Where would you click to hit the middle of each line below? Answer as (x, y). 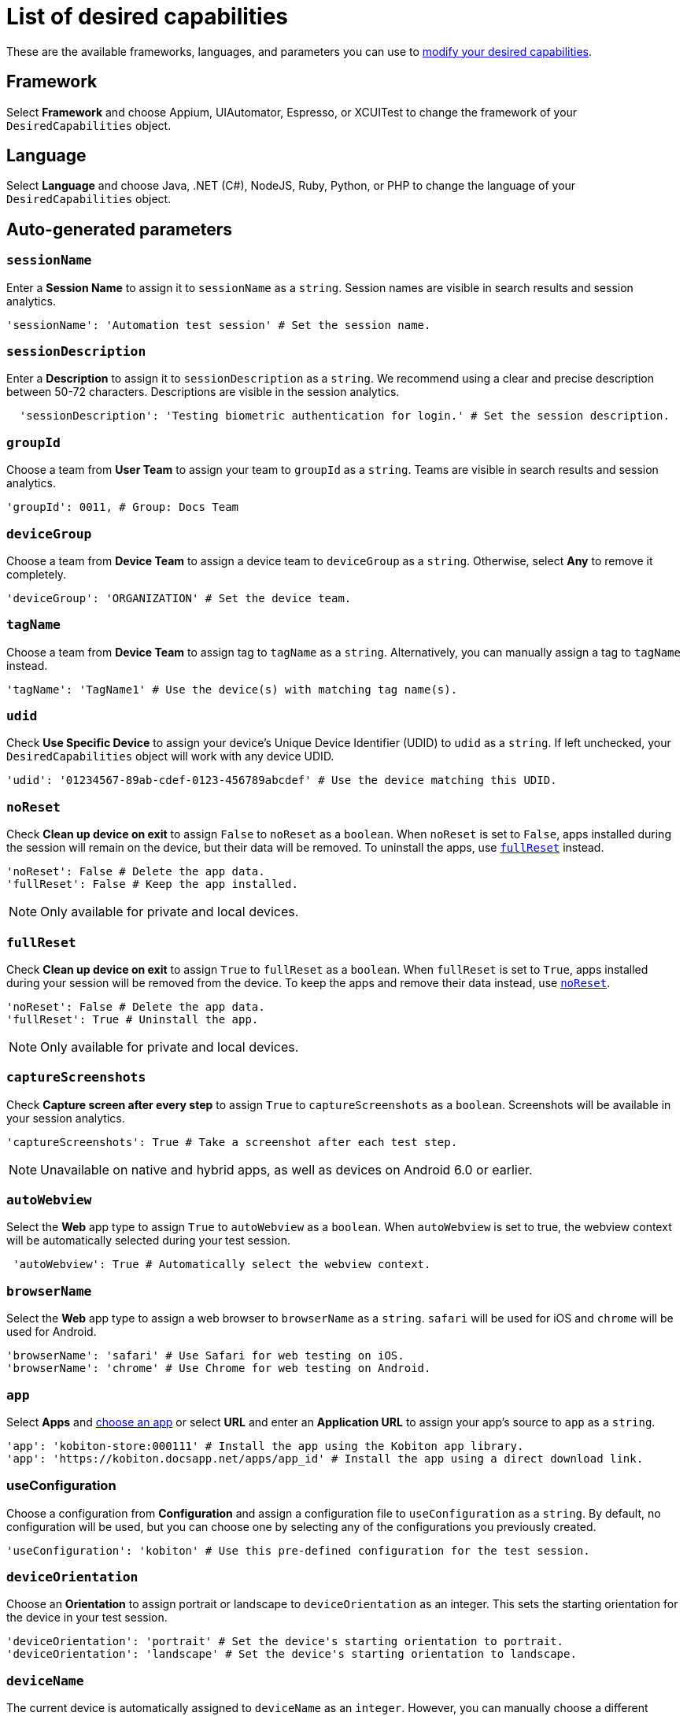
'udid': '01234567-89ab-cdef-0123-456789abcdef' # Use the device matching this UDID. (282, 780)
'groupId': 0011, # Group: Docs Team (123, 507)
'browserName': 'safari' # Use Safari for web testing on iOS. (205, 1356)
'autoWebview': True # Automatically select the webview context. (222, 1265)
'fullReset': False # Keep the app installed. (152, 884)
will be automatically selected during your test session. (149, 1241)
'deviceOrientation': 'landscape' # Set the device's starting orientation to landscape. (292, 1654)
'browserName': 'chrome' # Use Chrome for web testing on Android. (219, 1368)
